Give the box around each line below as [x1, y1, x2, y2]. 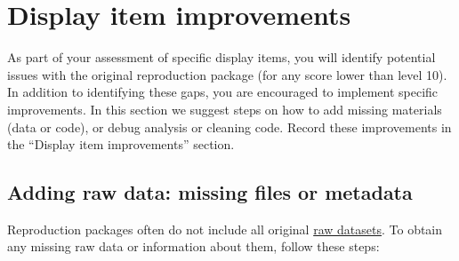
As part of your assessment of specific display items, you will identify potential [7, 48, 436, 67]
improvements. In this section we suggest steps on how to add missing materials [7, 99, 442, 118]
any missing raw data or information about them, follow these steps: [7, 237, 380, 256]
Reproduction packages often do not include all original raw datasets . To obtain [7, 219, 443, 238]
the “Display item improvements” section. [7, 135, 235, 154]
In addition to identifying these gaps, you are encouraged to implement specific [7, 83, 439, 101]
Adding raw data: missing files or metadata [7, 178, 413, 206]
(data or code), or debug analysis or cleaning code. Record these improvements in [7, 117, 452, 136]
